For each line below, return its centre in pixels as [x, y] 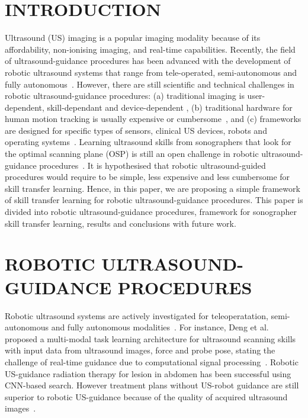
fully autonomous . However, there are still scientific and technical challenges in [150, 84]
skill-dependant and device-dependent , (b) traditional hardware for [170, 107]
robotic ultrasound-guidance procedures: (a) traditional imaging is [125, 96]
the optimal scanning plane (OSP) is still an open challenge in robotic [132, 154]
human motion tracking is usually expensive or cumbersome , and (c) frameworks [153, 119]
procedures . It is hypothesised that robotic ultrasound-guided [153, 165]
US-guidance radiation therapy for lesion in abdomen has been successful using [148, 373]
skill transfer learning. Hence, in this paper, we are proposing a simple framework [153, 188]
